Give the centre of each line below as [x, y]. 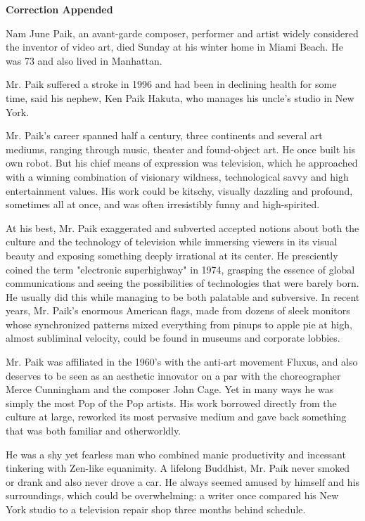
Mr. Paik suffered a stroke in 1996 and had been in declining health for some [171, 84]
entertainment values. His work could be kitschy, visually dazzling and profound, [179, 190]
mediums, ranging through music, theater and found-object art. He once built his [181, 149]
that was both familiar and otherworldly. [94, 431]
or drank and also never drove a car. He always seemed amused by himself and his [183, 481]
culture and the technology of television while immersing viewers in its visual [172, 242]
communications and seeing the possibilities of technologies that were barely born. [182, 283]
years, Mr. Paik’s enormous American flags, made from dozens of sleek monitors [178, 310]
